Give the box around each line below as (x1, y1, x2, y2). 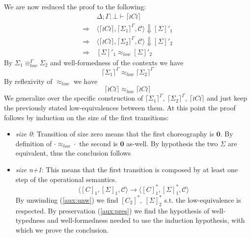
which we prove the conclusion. (15, 224, 109, 235)
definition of (15, 138, 52, 148)
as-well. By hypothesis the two (126, 138, 218, 148)
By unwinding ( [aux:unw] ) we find (15, 194, 118, 205)
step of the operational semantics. (15, 174, 117, 184)
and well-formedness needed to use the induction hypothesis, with (47, 215, 245, 225)
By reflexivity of (4, 76, 53, 86)
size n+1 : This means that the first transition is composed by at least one (15, 164, 238, 174)
